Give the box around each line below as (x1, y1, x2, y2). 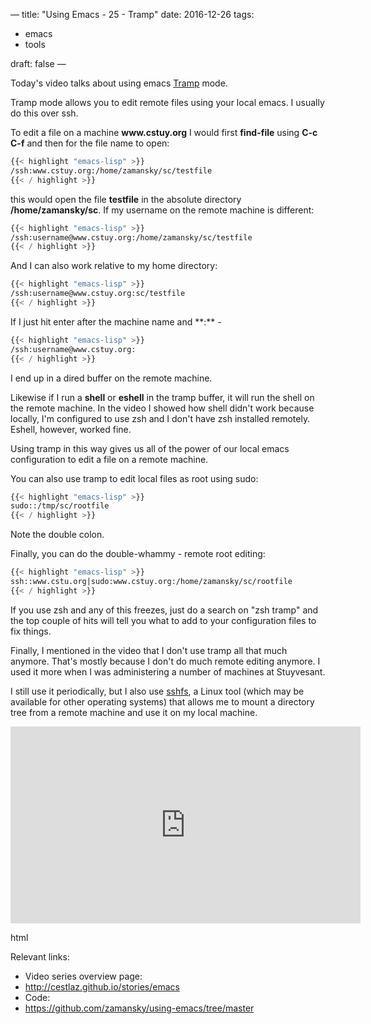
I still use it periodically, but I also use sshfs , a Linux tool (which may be (10, 685, 305, 697)
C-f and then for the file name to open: (10, 137, 170, 149)
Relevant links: (10, 950, 70, 963)
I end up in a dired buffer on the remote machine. (10, 372, 213, 384)
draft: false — (10, 58, 67, 69)
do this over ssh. (10, 107, 79, 119)
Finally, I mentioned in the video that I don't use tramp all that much (10, 644, 288, 656)
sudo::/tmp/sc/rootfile (10, 501, 110, 511)
